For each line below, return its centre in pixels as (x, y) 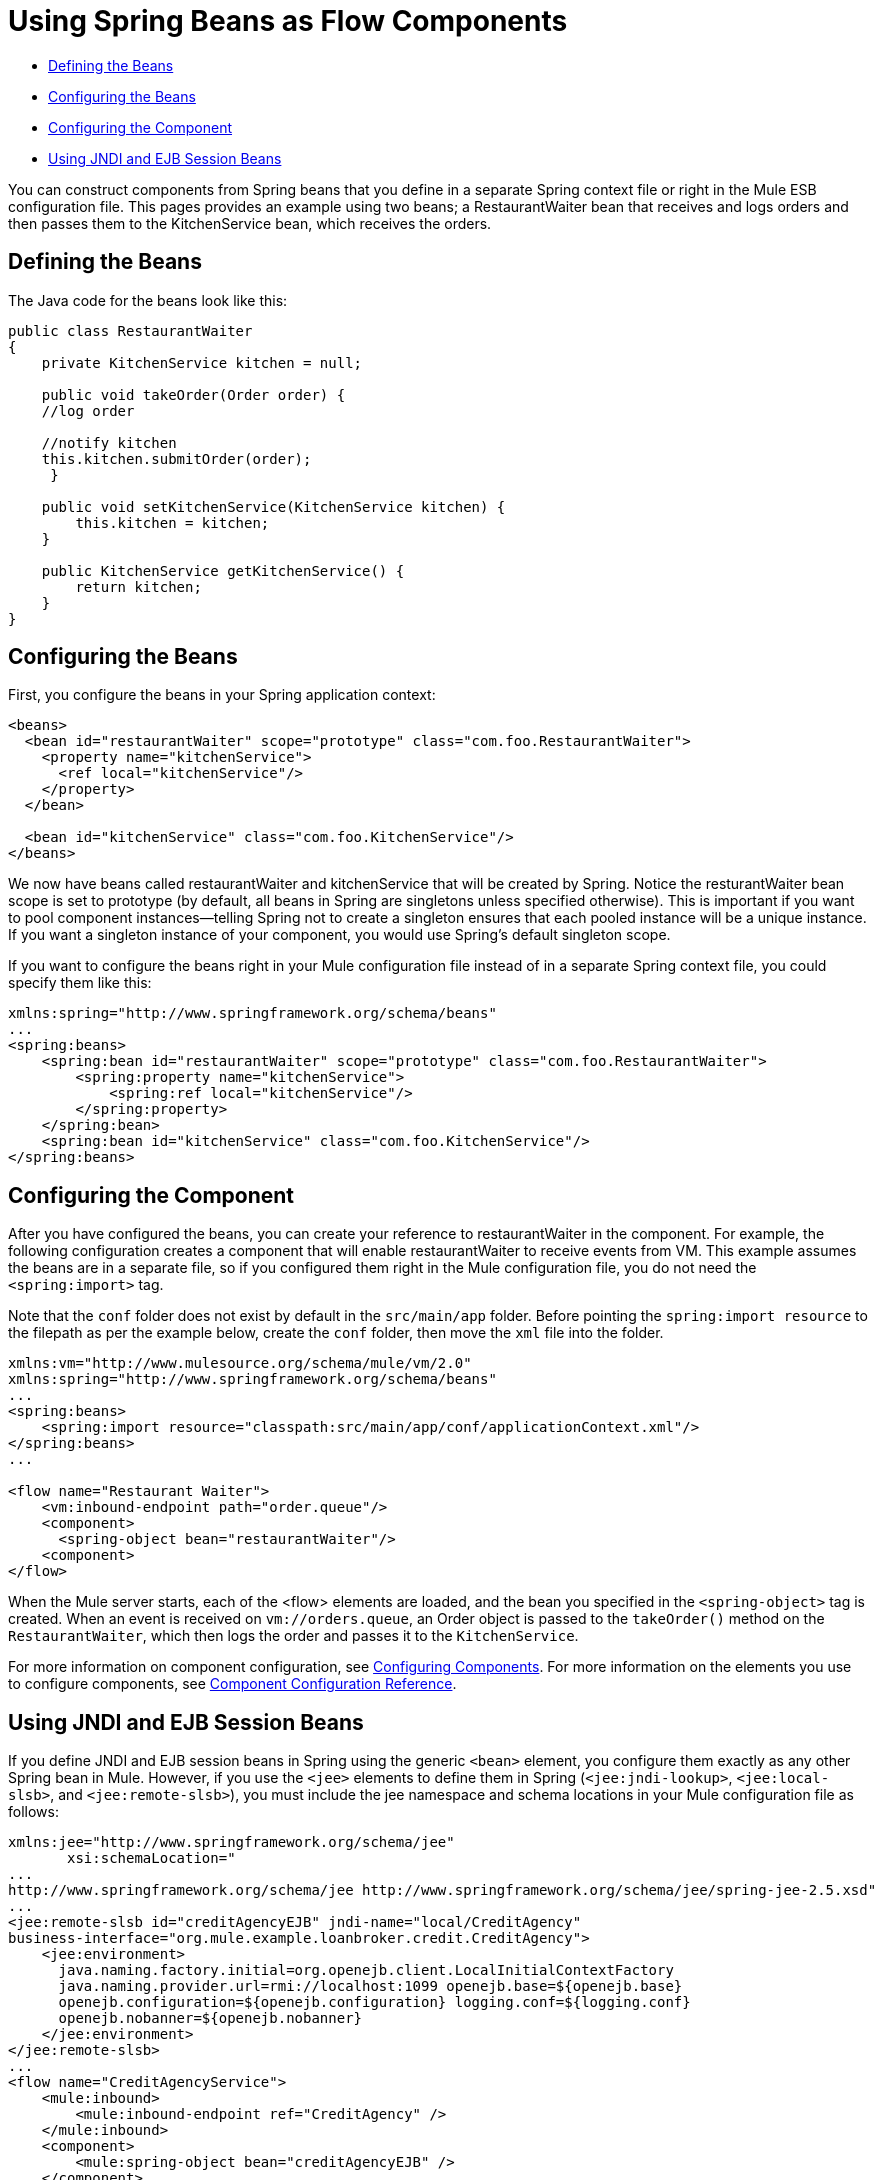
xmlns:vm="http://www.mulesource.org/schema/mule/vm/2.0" (240, 1363)
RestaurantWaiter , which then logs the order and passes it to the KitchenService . (293, 1636)
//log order (88, 410)
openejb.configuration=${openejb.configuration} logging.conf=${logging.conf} (374, 2002)
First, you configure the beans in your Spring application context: (222, 695)
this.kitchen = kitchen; (172, 522)
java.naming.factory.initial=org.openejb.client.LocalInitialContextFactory (366, 1970)
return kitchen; (138, 586)
